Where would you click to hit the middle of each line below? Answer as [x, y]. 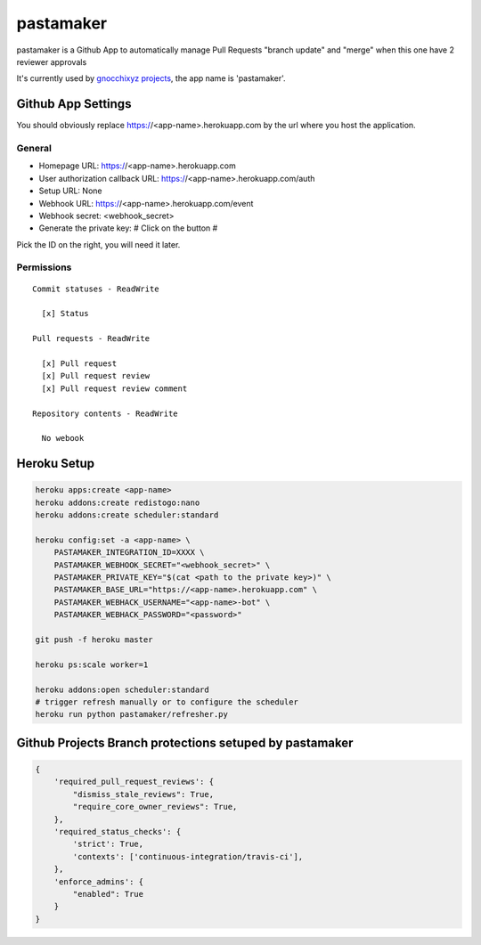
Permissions [44, 267]
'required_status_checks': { [118, 831]
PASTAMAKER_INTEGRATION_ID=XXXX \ [129, 553]
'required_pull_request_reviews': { [134, 782]
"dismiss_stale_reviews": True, [143, 794]
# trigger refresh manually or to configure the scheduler [167, 702]
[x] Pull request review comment [114, 388]
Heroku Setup [56, 464]
